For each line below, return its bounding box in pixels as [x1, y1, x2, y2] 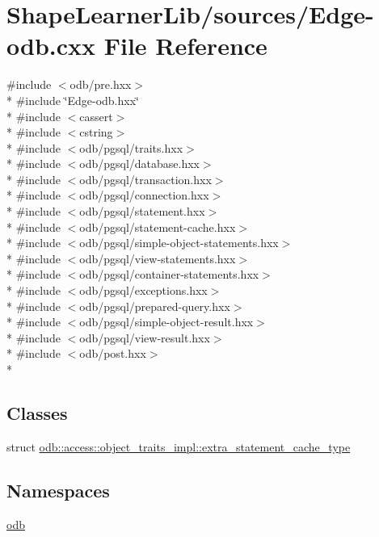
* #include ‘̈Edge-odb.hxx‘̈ [6, 91, 139, 108]
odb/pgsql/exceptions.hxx [79, 282, 208, 299]
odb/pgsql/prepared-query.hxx [79, 297, 230, 314]
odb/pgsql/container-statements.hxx [79, 266, 259, 283]
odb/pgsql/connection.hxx [79, 187, 209, 203]
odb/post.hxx [79, 345, 146, 362]
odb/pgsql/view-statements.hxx [79, 250, 236, 266]
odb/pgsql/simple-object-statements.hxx [79, 234, 279, 251]
